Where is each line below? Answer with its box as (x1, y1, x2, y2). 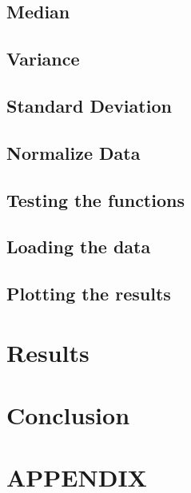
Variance (6, 46, 80, 71)
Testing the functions (6, 187, 185, 212)
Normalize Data (6, 140, 141, 165)
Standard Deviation (6, 93, 172, 117)
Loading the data (6, 234, 151, 259)
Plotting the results (6, 281, 171, 306)
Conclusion (6, 399, 130, 431)
